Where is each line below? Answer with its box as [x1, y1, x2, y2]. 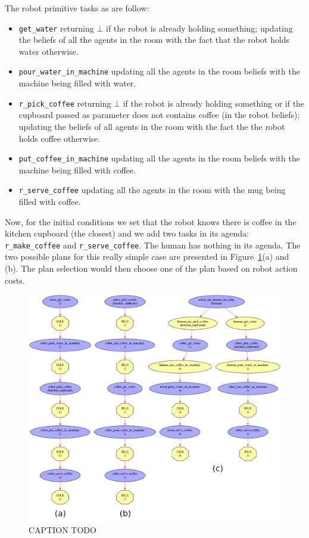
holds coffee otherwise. [18, 132, 101, 144]
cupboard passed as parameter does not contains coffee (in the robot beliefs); [18, 108, 300, 121]
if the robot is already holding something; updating [106, 21, 293, 34]
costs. [5, 273, 25, 286]
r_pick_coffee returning [18, 97, 111, 109]
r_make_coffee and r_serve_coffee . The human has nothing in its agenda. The [5, 238, 301, 251]
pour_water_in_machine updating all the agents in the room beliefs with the [18, 65, 300, 77]
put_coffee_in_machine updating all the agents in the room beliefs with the [18, 152, 300, 164]
